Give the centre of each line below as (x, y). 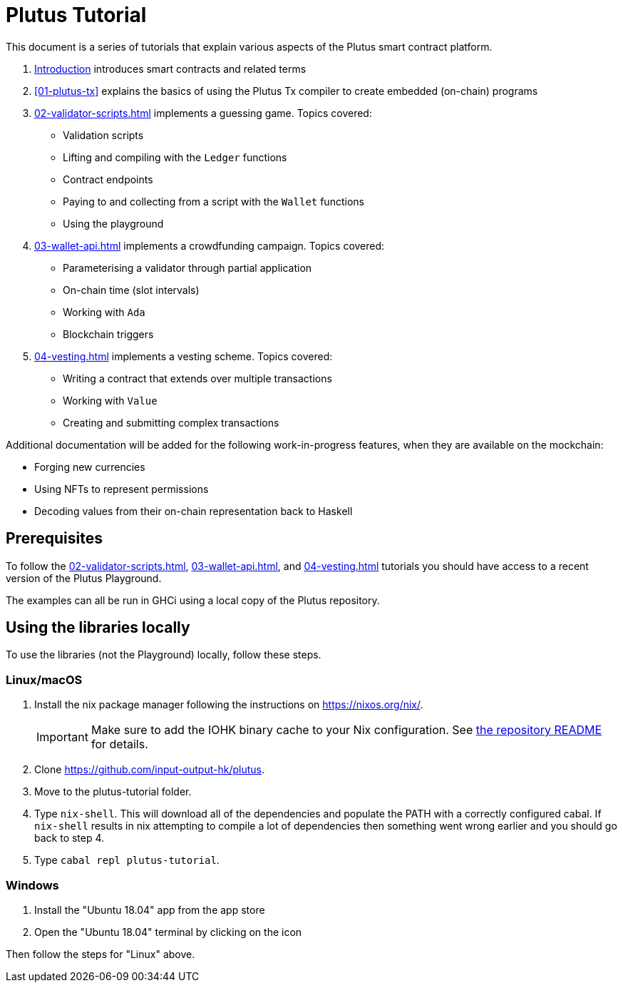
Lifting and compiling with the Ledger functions (175, 157)
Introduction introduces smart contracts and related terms (170, 68)
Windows (32, 885)
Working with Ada (104, 312)
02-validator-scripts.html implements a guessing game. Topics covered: (203, 113)
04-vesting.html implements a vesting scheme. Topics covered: (184, 356)
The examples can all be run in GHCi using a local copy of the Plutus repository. (193, 600)
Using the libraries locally (98, 628)
